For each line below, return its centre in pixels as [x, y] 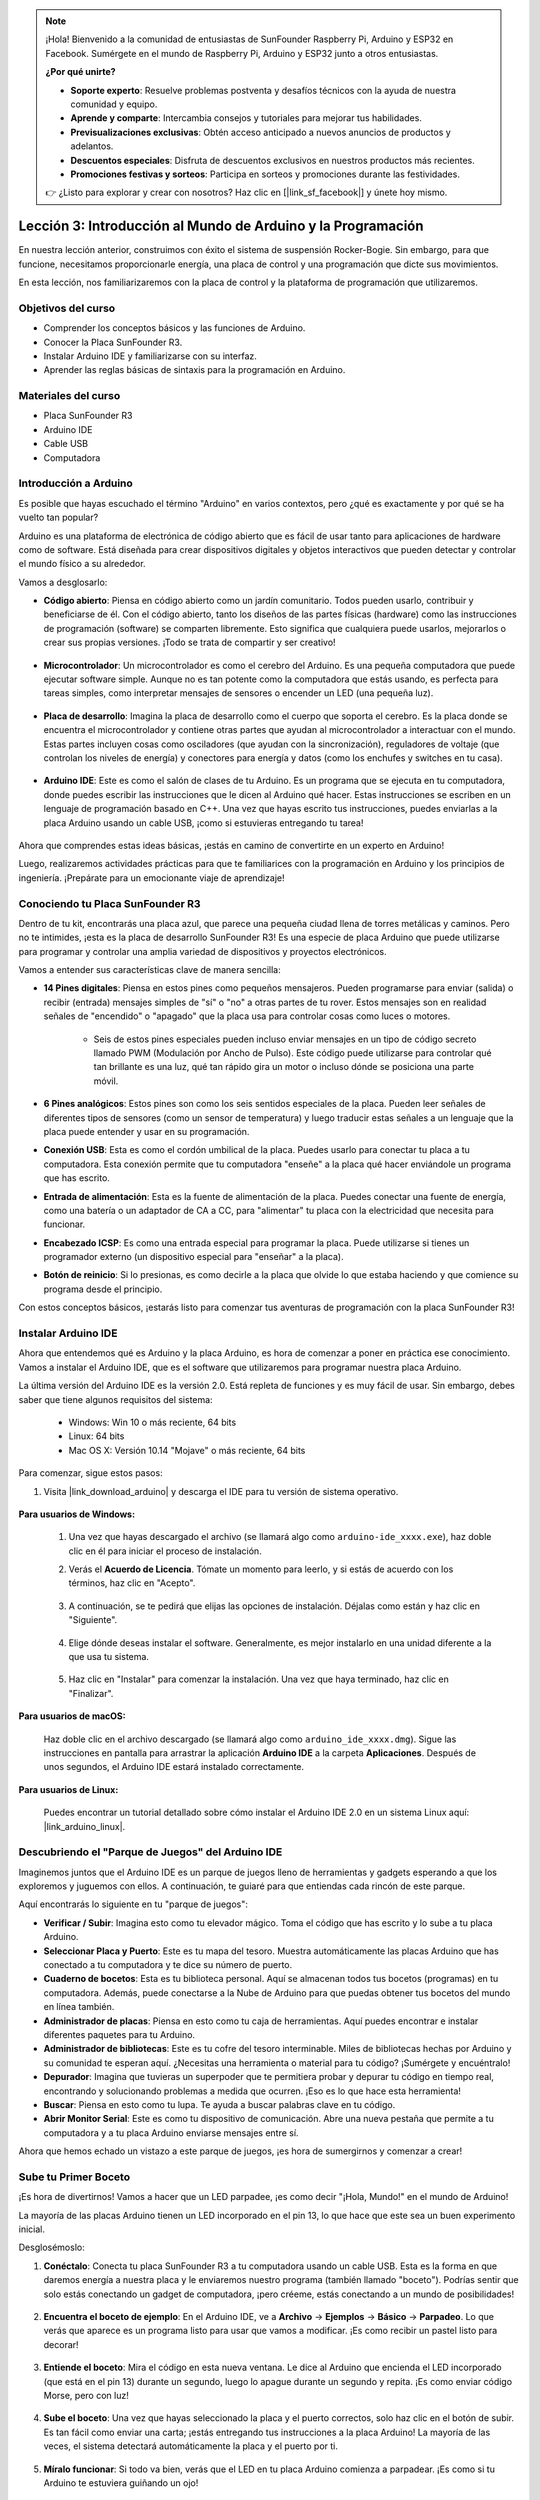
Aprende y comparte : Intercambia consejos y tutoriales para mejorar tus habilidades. [246, 118]
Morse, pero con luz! [86, 2395]
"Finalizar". [91, 1693]
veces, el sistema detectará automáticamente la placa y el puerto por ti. [191, 2446]
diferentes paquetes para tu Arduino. [119, 2034]
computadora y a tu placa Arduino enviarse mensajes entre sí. [171, 2132]
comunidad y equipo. [114, 104]
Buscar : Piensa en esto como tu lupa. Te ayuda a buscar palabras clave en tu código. [219, 2104]
